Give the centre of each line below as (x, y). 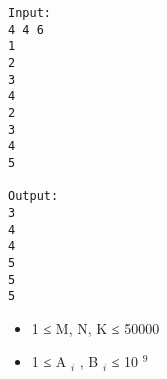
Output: (33, 196)
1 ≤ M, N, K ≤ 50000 (95, 327)
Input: (29, 13)
